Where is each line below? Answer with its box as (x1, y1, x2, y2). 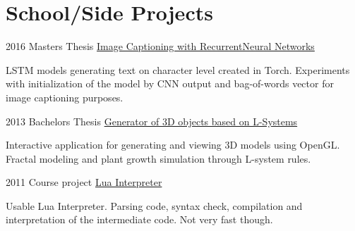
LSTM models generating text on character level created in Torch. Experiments (6, 62, 350, 77)
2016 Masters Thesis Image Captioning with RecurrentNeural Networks (6, 39, 315, 54)
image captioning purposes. (6, 89, 124, 104)
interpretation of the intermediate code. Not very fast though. (6, 212, 273, 227)
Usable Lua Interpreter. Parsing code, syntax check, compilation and (6, 198, 303, 213)
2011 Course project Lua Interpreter (6, 175, 162, 189)
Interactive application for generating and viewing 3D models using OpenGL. (6, 137, 340, 152)
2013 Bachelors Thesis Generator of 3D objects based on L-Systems (6, 113, 298, 128)
